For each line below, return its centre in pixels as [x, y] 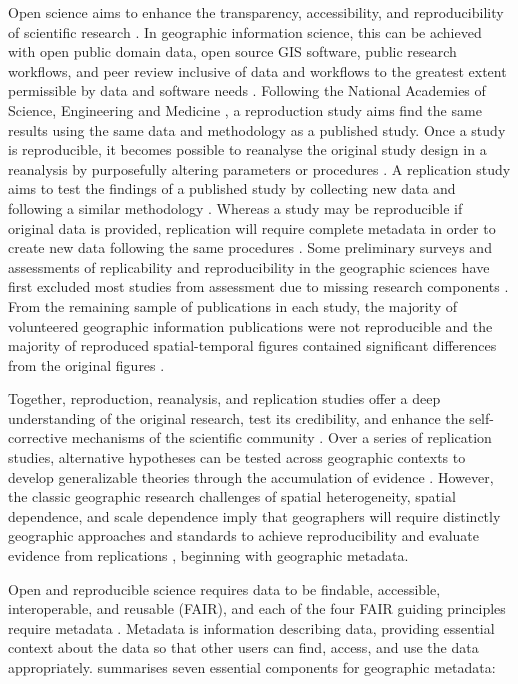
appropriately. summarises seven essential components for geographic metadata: [252, 667]
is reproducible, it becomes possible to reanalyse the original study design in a [247, 149]
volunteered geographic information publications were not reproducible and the [250, 325]
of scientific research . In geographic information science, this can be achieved [245, 31]
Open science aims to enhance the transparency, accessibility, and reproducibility [256, 12]
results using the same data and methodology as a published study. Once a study [257, 129]
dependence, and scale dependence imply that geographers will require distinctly [254, 515]
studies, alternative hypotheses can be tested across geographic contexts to [237, 457]
